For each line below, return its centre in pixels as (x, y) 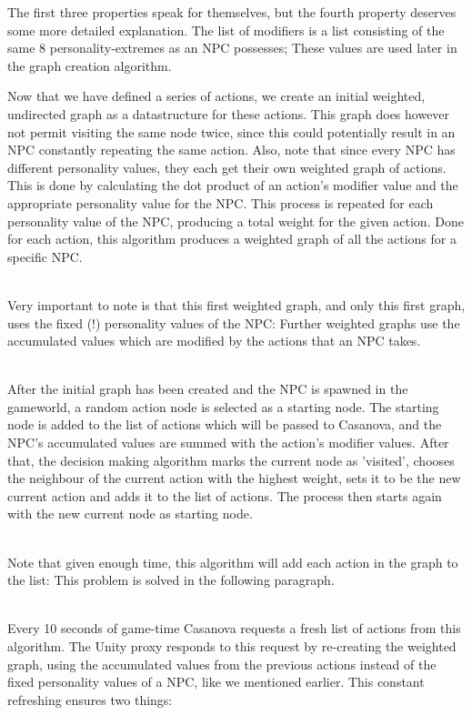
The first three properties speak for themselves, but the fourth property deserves (232, 12)
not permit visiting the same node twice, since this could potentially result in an (231, 131)
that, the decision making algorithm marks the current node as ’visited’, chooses (231, 460)
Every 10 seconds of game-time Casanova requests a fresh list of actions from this (234, 628)
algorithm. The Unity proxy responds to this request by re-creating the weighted (232, 646)
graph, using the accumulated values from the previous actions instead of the (222, 664)
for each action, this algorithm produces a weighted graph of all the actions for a (232, 239)
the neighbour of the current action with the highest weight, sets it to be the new (234, 478)
